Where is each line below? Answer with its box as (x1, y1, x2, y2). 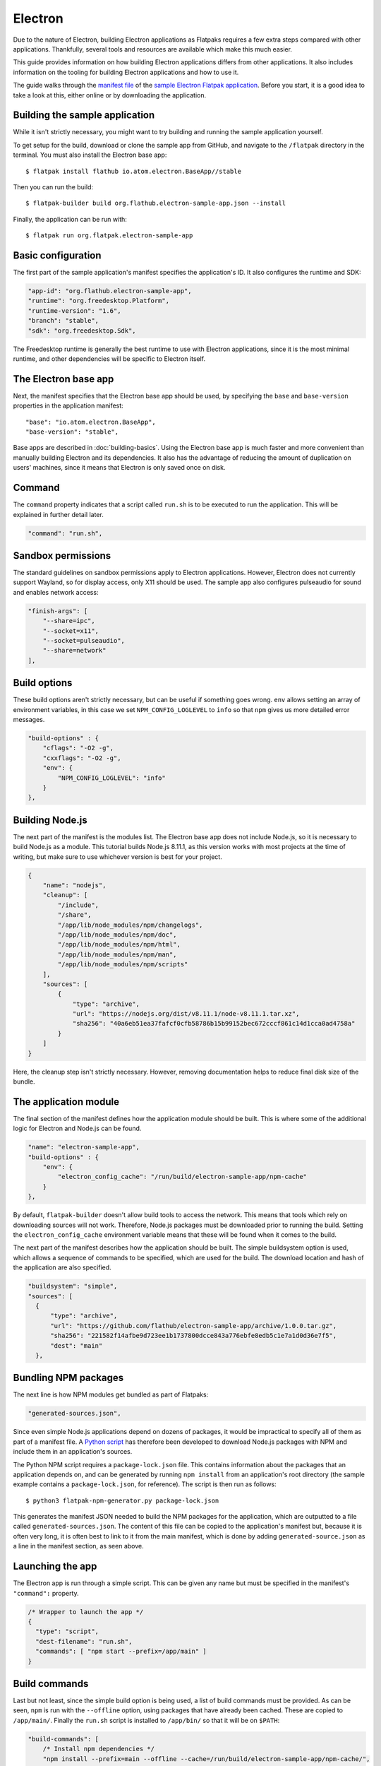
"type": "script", (35, 1628, 99, 1635)
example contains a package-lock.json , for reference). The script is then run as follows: (13, 1480, 277, 1488)
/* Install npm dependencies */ (42, 1745, 155, 1753)
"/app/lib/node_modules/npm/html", (57, 940, 181, 949)
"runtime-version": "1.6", (28, 307, 121, 314)
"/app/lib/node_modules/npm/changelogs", (57, 920, 203, 929)
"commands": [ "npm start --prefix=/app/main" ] (35, 1647, 207, 1656)
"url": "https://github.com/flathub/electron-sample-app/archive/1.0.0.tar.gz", (50, 1322, 337, 1329)
